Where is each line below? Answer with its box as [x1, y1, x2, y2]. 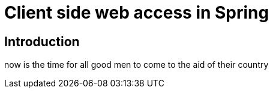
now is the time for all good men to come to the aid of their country [4, 59, 269, 70]
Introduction [4, 34, 80, 49]
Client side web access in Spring [4, 2, 269, 23]
